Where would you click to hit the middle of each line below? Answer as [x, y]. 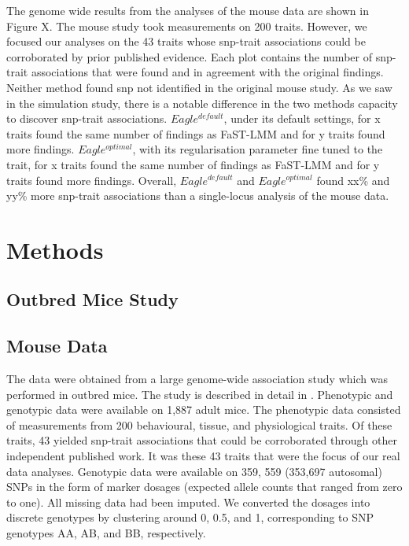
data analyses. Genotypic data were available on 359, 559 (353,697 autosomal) [194, 471]
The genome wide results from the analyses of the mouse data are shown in [188, 10]
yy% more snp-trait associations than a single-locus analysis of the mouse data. [198, 196]
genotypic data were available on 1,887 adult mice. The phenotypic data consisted [204, 409]
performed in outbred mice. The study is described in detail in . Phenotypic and [200, 394]
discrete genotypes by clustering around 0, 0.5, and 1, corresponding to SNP [190, 517]
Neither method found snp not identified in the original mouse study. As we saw [199, 87]
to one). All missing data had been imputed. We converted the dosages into [188, 502]
